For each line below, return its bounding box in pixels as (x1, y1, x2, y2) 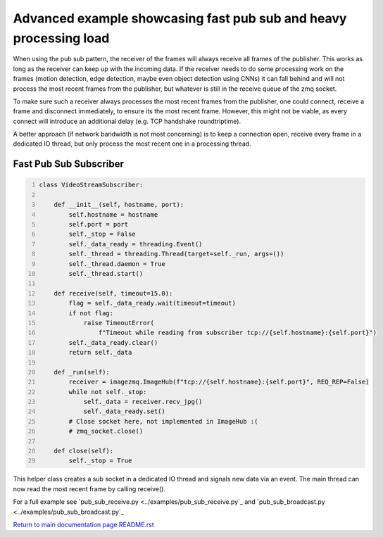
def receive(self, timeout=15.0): (54, 289, 173, 297)
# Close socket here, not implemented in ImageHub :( (68, 417, 258, 425)
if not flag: (68, 309, 114, 317)
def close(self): (54, 447, 114, 455)
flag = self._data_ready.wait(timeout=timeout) (68, 299, 236, 308)
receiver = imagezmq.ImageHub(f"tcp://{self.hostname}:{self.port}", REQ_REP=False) (68, 378, 370, 386)
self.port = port (68, 220, 129, 229)
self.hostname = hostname (68, 210, 158, 218)
